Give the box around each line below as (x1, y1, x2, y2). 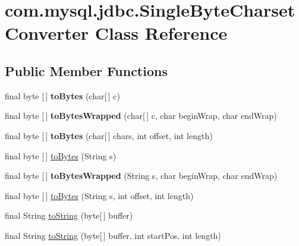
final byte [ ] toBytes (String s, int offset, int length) (5, 189, 194, 201)
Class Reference (95, 21, 228, 45)
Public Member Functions (5, 61, 168, 80)
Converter (5, 21, 89, 45)
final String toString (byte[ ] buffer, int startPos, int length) (5, 229, 221, 241)
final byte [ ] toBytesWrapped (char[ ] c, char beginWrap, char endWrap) (5, 109, 277, 122)
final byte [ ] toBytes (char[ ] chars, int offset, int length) (5, 129, 213, 141)
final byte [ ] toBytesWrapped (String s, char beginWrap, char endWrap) (5, 169, 278, 182)
